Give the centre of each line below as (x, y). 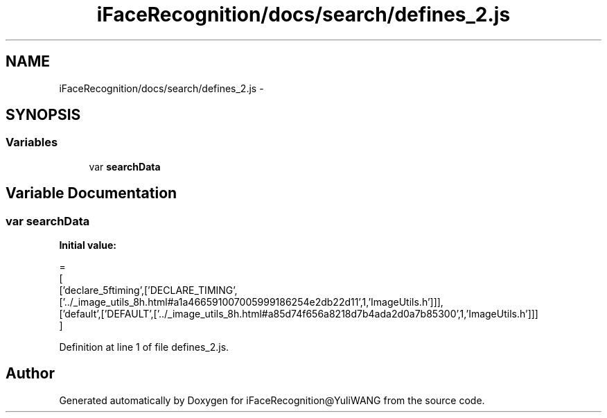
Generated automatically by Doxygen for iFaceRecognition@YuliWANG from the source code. (272, 400)
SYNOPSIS (43, 115)
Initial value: (88, 245)
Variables (32, 142)
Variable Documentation (91, 193)
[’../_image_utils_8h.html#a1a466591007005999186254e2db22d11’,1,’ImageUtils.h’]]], (251, 302)
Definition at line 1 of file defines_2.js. (144, 347)
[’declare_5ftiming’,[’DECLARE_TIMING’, (148, 290)
